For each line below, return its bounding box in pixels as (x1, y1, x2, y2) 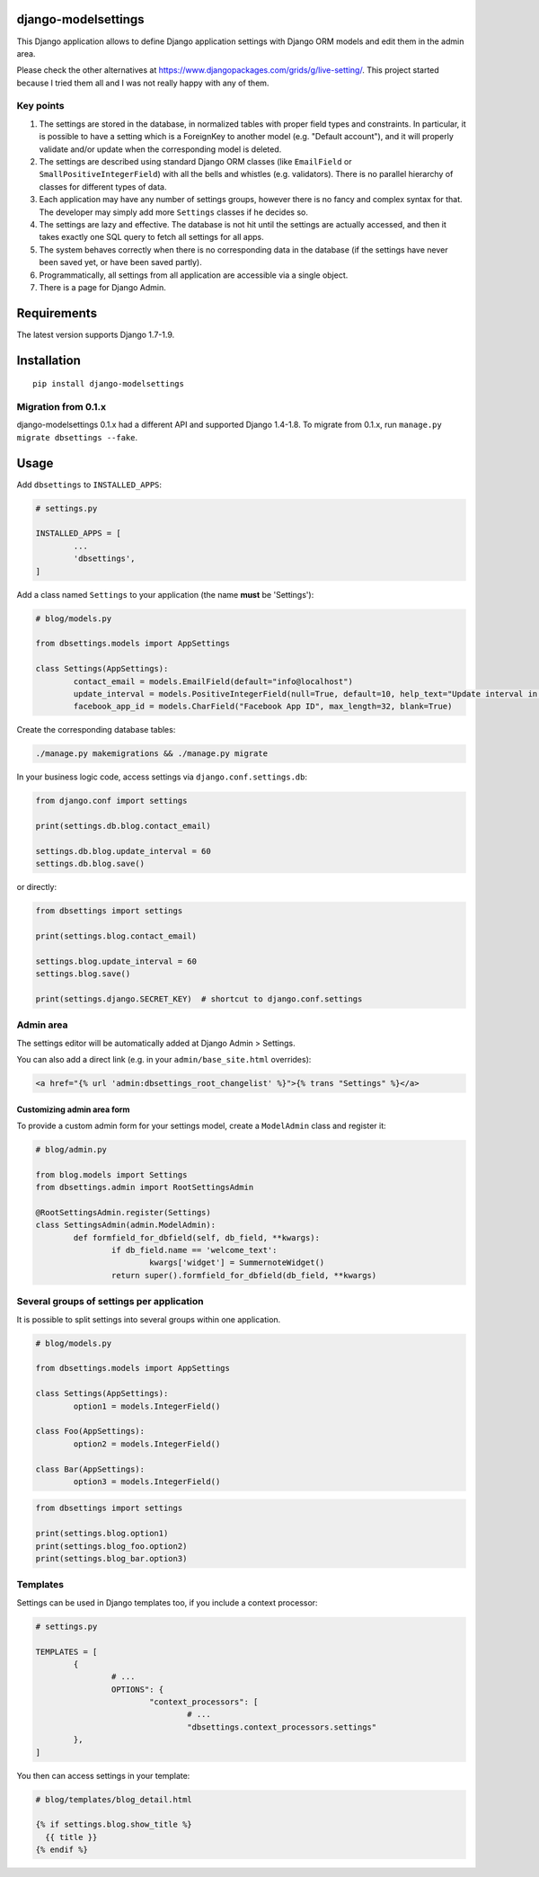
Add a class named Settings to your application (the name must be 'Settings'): (16, 589, 314, 600)
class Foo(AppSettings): (35, 1426, 146, 1437)
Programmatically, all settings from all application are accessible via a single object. (39, 270, 349, 280)
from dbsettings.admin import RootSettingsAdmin (35, 1182, 254, 1193)
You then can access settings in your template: (16, 1770, 190, 1781)
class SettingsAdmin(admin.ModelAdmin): (35, 1220, 216, 1231)
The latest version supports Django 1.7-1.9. (16, 329, 175, 340)
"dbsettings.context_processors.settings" (187, 1721, 377, 1732)
